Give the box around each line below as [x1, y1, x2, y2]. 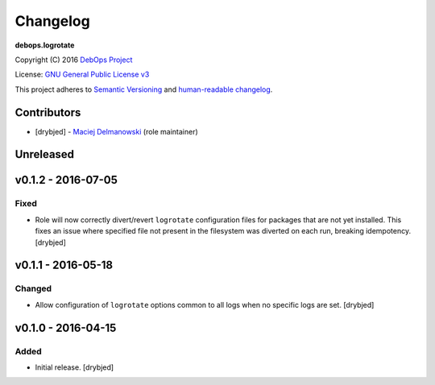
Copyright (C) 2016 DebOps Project [14, 55, 133, 64]
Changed [14, 283, 52, 294]
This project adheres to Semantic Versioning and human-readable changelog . [14, 85, 273, 94]
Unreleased [14, 147, 75, 161]
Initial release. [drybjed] [35, 362, 114, 372]
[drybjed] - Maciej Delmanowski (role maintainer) [35, 126, 199, 136]
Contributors [14, 106, 81, 119]
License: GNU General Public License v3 [14, 69, 150, 80]
